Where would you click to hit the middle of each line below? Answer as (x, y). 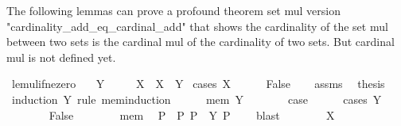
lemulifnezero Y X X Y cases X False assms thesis (198, 84)
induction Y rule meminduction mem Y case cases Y (197, 99)
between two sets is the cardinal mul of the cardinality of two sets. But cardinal (200, 42)
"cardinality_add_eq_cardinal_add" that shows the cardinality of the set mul (197, 26)
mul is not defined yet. (61, 57)
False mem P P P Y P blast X (192, 115)
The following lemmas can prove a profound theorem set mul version (173, 10)
